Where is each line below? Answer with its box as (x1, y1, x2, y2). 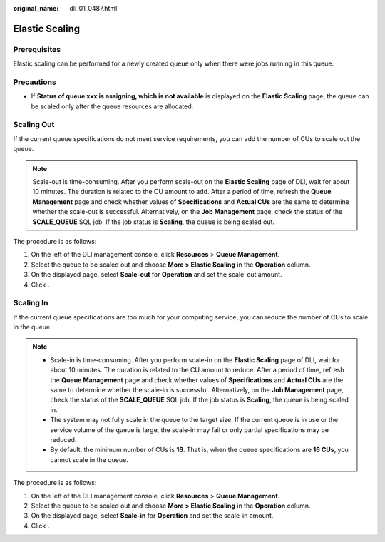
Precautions (13, 77, 56, 87)
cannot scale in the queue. (50, 455, 128, 464)
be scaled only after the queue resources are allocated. (31, 102, 194, 111)
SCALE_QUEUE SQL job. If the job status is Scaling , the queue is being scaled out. (32, 218, 274, 226)
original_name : (13, 4, 59, 12)
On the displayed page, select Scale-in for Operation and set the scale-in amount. (31, 511, 274, 520)
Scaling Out (13, 120, 55, 130)
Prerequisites (13, 44, 61, 54)
